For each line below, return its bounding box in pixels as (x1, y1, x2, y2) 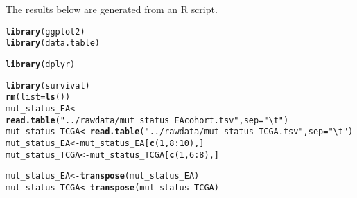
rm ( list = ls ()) (6, 92, 71, 102)
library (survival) (6, 80, 90, 91)
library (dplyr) (6, 59, 76, 69)
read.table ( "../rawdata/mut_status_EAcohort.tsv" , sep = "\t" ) (6, 115, 289, 125)
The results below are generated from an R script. (6, 2, 218, 16)
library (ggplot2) (6, 26, 85, 37)
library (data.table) (6, 38, 101, 48)
